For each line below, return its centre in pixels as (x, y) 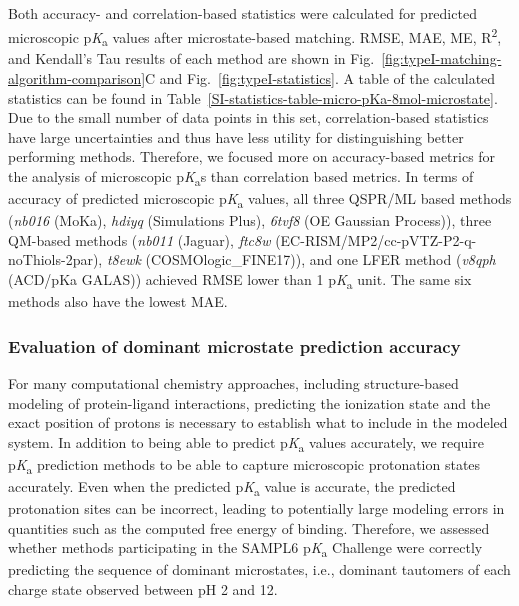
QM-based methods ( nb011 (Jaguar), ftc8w (139, 239)
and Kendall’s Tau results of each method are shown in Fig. (191, 58)
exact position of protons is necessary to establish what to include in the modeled (258, 422)
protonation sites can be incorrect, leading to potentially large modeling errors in (256, 508)
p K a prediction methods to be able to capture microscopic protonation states (244, 465)
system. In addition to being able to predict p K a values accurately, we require (246, 443)
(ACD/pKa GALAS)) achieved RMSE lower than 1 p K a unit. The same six (240, 280)
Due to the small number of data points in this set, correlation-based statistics (248, 117)
